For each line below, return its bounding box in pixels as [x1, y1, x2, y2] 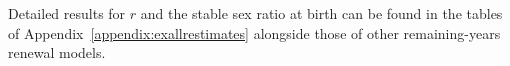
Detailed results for [8, 3, 126, 23]
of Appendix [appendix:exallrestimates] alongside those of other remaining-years [8, 22, 501, 43]
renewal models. [8, 42, 106, 63]
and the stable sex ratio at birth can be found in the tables [140, 3, 503, 23]
